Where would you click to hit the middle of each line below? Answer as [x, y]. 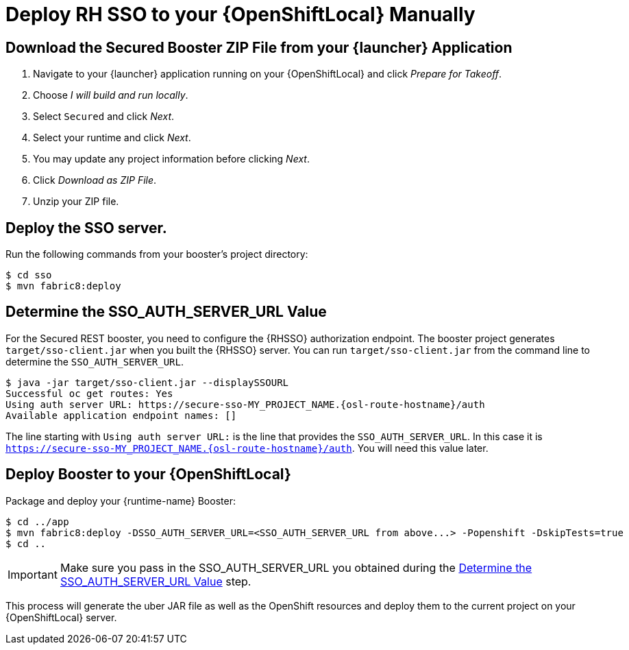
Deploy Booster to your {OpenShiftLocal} [148, 474]
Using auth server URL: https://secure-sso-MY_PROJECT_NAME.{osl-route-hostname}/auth [245, 404]
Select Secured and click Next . [104, 117]
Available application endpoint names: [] [121, 415]
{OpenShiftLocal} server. [61, 617]
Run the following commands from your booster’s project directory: [157, 254]
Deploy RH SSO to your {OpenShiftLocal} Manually [241, 14]
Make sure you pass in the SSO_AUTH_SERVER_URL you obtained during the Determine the [296, 567]
